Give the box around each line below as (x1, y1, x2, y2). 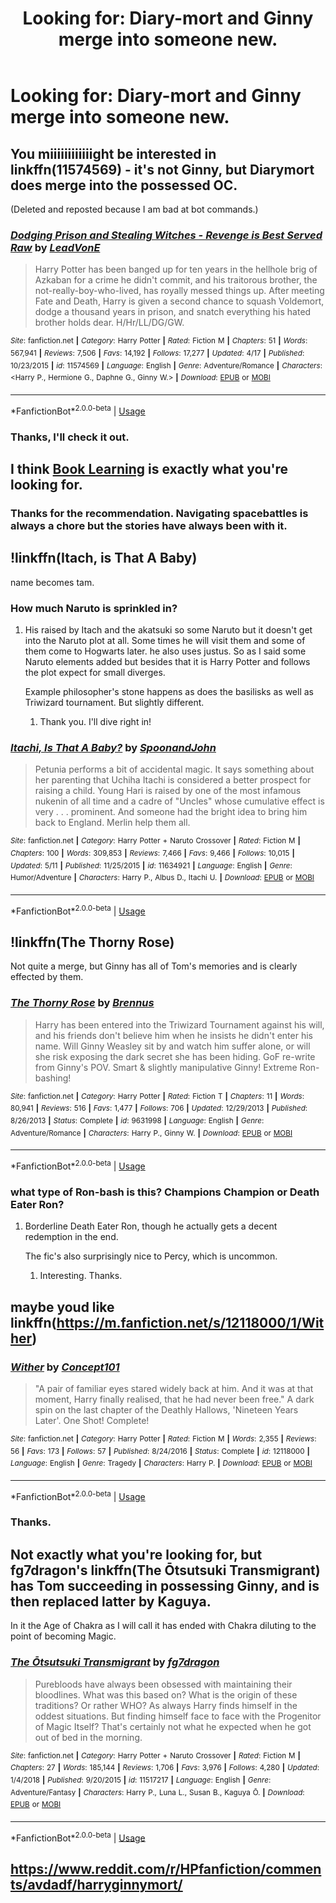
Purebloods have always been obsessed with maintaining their (34, 1678, 293, 1690)
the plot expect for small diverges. (24, 666, 166, 678)
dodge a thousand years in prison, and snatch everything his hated (34, 306, 312, 318)
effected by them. (10, 971, 84, 983)
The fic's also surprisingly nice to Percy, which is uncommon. (24, 1250, 278, 1262)
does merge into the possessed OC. (10, 177, 238, 194)
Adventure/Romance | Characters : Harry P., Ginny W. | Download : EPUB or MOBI (10, 1128, 293, 1138)
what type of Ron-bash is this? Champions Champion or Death (10, 1185, 320, 1199)
